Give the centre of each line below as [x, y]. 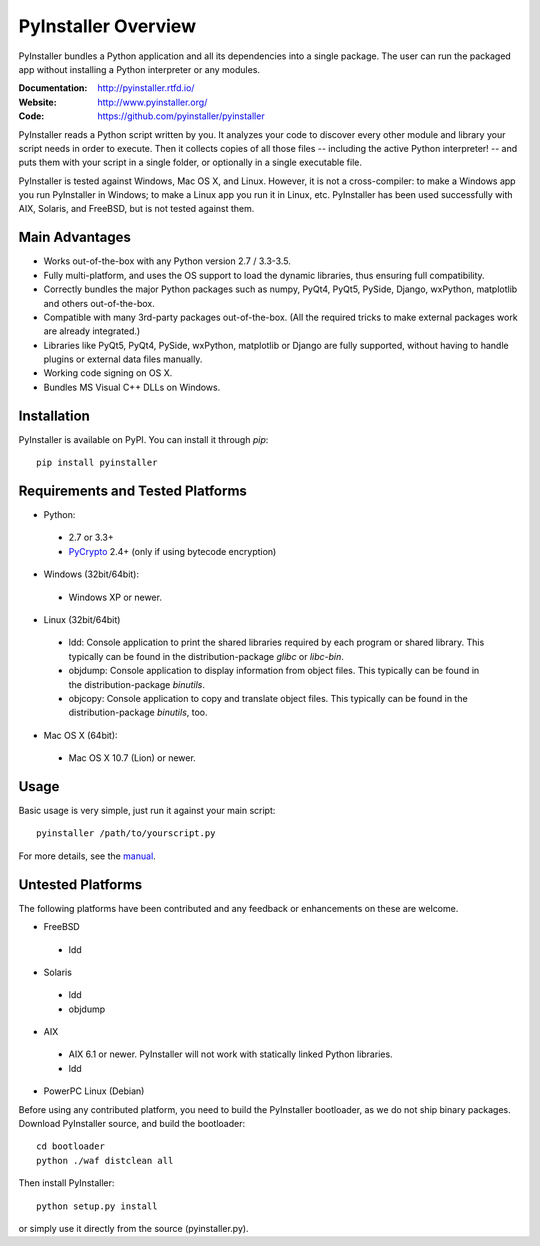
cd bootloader [70, 1146]
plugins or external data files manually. [123, 359]
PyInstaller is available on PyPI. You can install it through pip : [143, 439]
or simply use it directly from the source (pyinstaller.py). [133, 1228]
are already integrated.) [92, 331]
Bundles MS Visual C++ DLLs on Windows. [132, 387]
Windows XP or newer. [115, 597]
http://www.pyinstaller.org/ [152, 102]
